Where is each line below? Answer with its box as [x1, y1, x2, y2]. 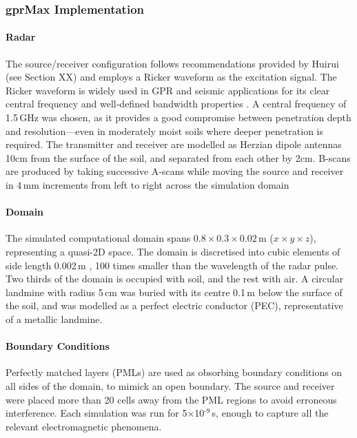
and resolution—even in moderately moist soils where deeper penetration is [6, 123, 324, 138]
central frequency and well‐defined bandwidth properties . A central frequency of [6, 96, 347, 111]
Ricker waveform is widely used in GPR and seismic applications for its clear [6, 83, 330, 97]
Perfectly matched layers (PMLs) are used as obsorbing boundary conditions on [6, 365, 343, 379]
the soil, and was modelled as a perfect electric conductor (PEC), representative [6, 298, 343, 313]
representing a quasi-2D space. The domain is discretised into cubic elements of [6, 244, 340, 258]
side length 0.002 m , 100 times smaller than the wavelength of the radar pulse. [6, 258, 339, 272]
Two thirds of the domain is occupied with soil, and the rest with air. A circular [6, 271, 344, 286]
